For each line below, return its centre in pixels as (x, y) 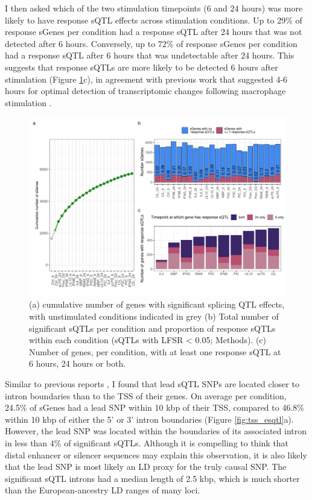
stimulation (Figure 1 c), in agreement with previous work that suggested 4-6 (146, 79)
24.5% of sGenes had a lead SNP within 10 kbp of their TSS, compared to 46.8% (154, 407)
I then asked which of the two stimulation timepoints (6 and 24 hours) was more (154, 8)
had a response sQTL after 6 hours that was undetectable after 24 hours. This (150, 55)
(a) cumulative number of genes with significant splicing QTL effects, (157, 304)
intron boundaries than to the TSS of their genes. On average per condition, (146, 395)
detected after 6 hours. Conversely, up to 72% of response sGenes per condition (151, 43)
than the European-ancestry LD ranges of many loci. (103, 490)
